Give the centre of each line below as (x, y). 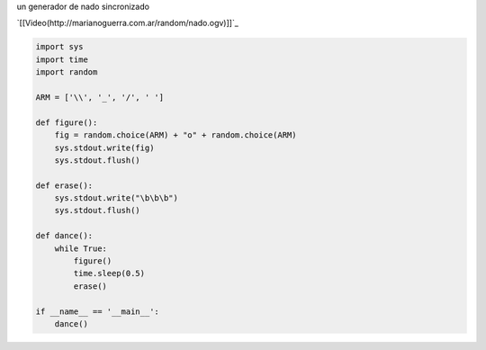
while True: (81, 248)
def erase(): (64, 185)
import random (67, 72)
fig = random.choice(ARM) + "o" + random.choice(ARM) (175, 135)
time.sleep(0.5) (109, 274)
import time (62, 59)
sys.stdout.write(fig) (104, 148)
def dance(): (64, 236)
